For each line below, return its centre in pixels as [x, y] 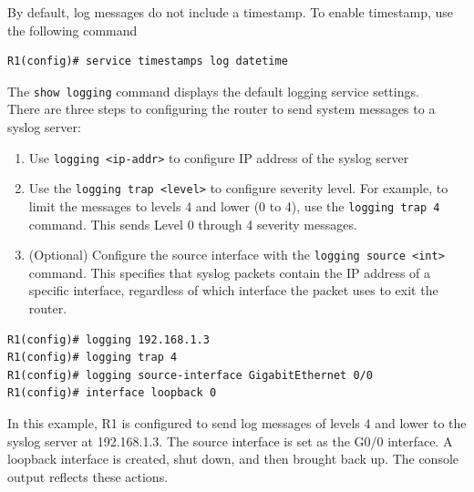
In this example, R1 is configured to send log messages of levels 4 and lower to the [237, 423]
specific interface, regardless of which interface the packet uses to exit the [233, 290]
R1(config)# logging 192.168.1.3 [108, 339]
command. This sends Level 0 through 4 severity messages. [193, 224]
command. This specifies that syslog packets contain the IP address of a [230, 272]
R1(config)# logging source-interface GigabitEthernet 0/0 [190, 375]
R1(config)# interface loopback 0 [112, 393]
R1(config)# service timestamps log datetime [148, 61]
